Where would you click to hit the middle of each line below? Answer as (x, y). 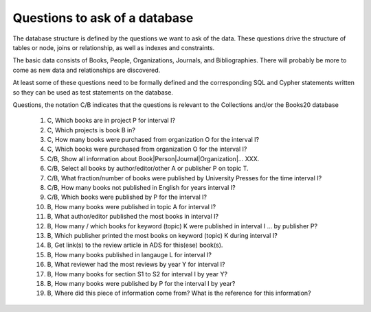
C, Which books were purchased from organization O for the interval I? (147, 149)
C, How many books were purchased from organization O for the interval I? (153, 140)
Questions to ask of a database (103, 18)
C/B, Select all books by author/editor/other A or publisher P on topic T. (148, 169)
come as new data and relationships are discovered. (87, 70)
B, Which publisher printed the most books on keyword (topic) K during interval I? (162, 235)
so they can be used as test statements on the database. (93, 92)
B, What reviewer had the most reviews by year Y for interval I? (136, 265)
